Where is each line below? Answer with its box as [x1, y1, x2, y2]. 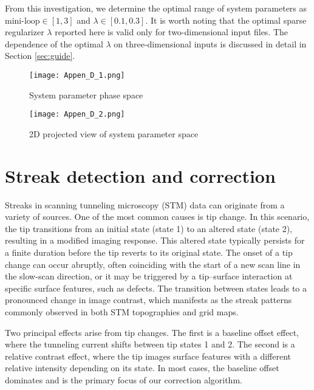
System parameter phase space [29, 88, 143, 101]
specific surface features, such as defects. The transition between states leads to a [5, 281, 307, 294]
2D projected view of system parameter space [29, 127, 199, 140]
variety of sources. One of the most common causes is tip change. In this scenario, [5, 210, 310, 223]
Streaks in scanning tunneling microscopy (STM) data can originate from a [5, 198, 285, 211]
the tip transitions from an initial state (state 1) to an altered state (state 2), [5, 222, 293, 234]
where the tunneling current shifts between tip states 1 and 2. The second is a [5, 338, 295, 351]
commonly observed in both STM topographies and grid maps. [5, 305, 239, 318]
